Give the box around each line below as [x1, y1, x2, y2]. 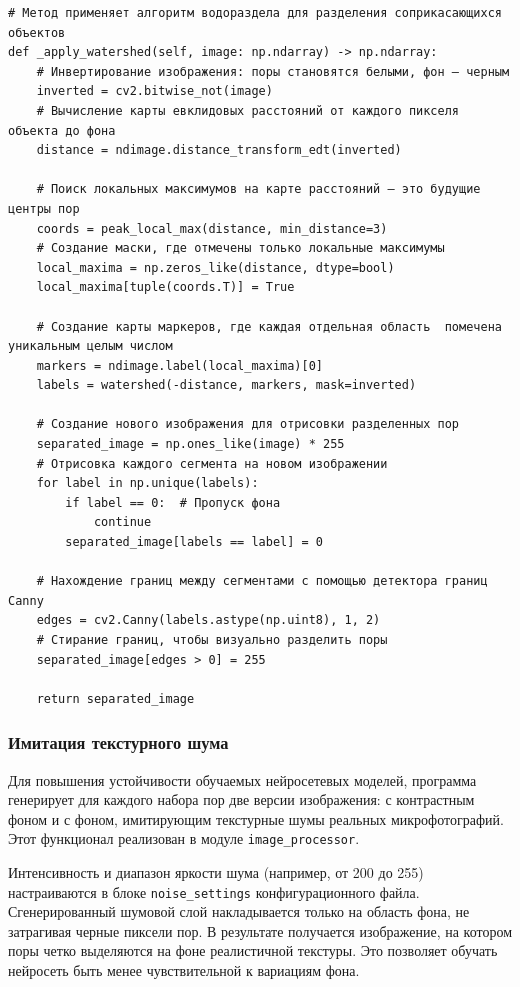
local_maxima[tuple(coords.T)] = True [36, 280, 295, 295]
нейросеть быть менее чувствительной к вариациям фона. [8, 960, 360, 981]
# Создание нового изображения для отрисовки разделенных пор [36, 417, 460, 432]
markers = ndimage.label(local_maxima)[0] [36, 358, 323, 373]
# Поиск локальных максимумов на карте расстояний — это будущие [36, 182, 481, 197]
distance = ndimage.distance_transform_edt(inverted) [36, 143, 402, 158]
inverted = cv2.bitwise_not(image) [36, 84, 273, 99]
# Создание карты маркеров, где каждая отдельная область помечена [36, 319, 502, 334]
